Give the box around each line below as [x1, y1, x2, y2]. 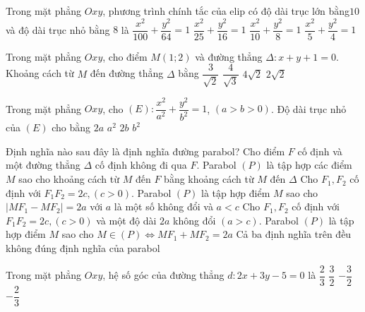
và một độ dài [96, 212, 157, 227]
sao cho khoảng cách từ [18, 172, 120, 186]
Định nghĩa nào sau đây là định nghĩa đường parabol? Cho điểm [6, 143, 285, 158]
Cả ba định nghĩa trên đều [236, 227, 352, 241]
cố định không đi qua [95, 157, 187, 172]
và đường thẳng [195, 49, 263, 64]
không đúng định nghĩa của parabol [6, 241, 160, 256]
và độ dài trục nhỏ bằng [6, 22, 110, 37]
